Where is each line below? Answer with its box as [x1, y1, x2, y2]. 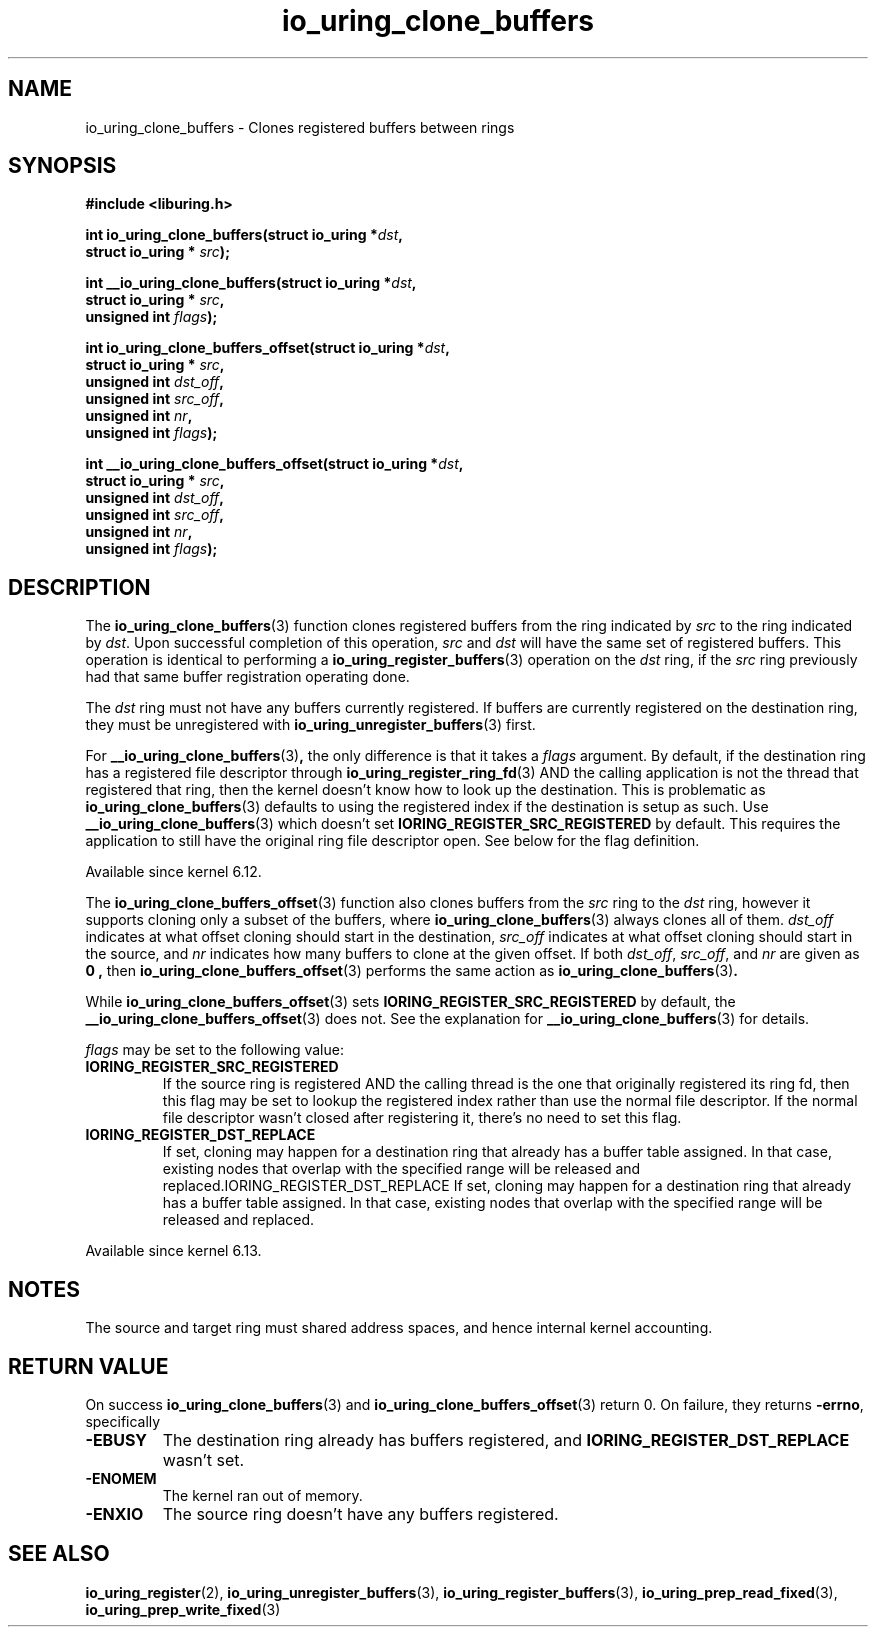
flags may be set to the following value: [85, 1041, 344, 1059]
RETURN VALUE [8, 1353, 169, 1379]
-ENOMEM [85, 1469, 157, 1487]
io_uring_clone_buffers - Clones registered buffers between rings [85, 118, 515, 136]
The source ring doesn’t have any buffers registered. [162, 1503, 559, 1524]
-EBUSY [85, 1429, 148, 1450]
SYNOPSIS [8, 153, 117, 179]
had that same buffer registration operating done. [85, 668, 410, 686]
